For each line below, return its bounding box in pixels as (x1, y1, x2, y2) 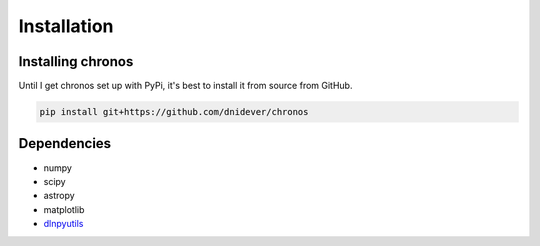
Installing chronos (18, 53, 134, 70)
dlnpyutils (43, 218, 84, 230)
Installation (18, 15, 114, 37)
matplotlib (43, 203, 85, 215)
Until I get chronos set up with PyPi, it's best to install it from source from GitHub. (18, 80, 353, 92)
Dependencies (18, 135, 112, 152)
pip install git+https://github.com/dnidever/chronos (39, 106, 309, 118)
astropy (43, 190, 75, 202)
